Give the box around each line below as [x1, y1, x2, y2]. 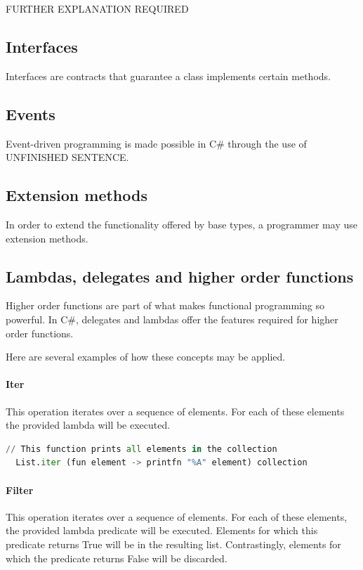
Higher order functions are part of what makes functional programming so [6, 298, 324, 313]
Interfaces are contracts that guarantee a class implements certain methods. [6, 68, 331, 83]
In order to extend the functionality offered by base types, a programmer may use [6, 216, 357, 231]
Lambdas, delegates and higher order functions [6, 265, 354, 287]
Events [6, 103, 55, 124]
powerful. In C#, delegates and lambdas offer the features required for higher [6, 311, 338, 326]
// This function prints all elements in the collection [6, 443, 277, 454]
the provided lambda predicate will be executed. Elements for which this [6, 523, 318, 538]
